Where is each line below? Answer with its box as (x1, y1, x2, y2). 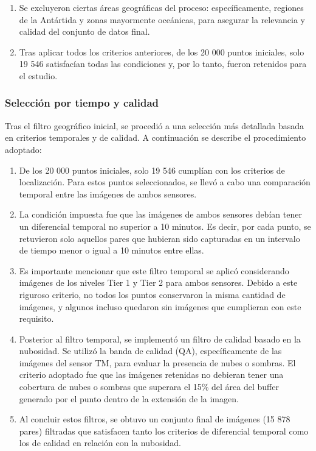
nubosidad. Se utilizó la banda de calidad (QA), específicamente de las (19, 344, 282, 357)
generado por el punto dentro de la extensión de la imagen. (19, 392, 239, 405)
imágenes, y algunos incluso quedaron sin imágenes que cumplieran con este (19, 300, 301, 313)
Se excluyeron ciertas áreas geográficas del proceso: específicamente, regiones (19, 1, 304, 13)
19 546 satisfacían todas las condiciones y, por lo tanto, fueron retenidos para (19, 57, 307, 70)
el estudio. (19, 69, 58, 82)
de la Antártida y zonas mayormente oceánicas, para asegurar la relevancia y (19, 13, 305, 26)
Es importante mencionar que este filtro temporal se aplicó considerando (19, 264, 289, 277)
